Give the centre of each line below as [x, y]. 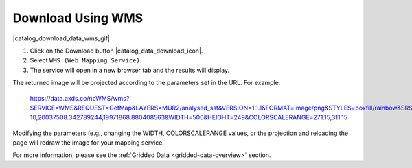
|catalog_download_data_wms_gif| [61, 38]
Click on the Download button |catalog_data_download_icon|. [116, 51]
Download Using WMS [78, 18]
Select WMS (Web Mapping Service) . [86, 60]
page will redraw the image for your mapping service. [89, 143]
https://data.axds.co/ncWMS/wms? [80, 98]
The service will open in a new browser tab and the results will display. [130, 70]
